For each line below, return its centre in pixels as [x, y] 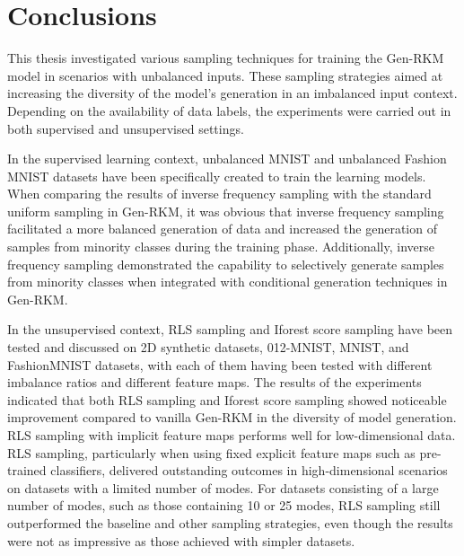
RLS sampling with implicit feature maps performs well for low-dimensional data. [232, 435]
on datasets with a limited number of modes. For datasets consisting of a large [223, 487]
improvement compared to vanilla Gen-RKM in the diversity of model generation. [232, 417]
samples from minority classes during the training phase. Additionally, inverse [221, 247]
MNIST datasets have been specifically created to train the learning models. [217, 176]
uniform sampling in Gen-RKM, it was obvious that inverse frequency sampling [226, 211]
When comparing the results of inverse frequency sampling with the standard [219, 194]
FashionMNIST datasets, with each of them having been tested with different [220, 364]
